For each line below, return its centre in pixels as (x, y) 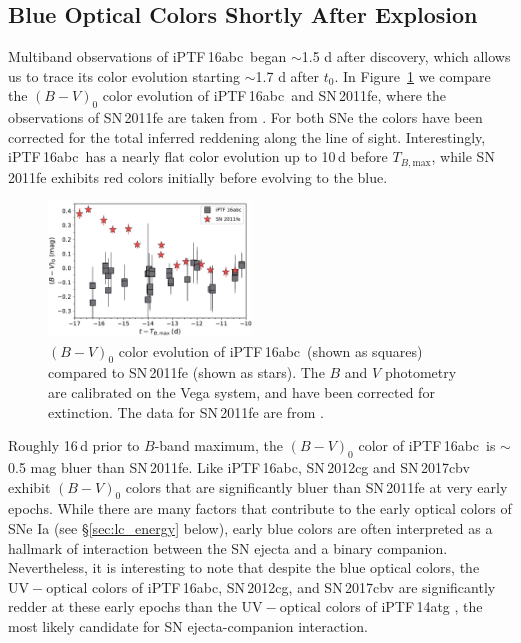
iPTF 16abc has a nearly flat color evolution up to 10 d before (198, 156)
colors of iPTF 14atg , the (404, 606)
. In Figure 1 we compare (412, 75)
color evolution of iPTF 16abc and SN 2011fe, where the (274, 95)
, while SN (463, 156)
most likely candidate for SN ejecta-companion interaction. (188, 626)
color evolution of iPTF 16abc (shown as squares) (270, 350)
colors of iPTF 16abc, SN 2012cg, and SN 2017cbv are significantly (294, 586)
